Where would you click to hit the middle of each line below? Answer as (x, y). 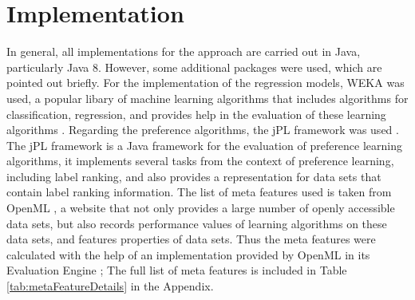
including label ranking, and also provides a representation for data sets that (194, 176)
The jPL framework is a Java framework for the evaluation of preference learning (205, 145)
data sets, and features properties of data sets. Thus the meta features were (191, 239)
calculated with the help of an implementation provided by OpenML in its (188, 254)
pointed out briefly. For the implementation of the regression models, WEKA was (206, 83)
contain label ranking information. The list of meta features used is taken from (199, 192)
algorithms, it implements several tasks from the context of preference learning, (200, 161)
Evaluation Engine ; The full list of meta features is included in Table (177, 270)
